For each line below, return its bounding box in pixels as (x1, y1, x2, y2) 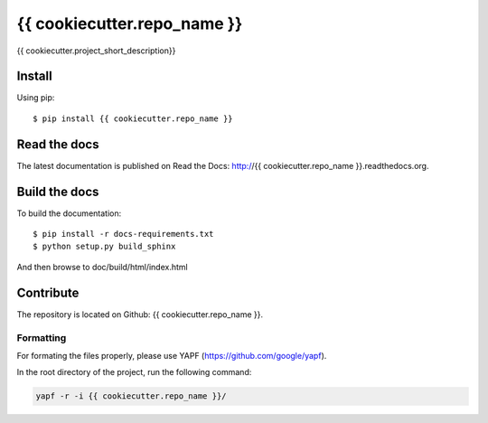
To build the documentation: (16, 208, 122, 219)
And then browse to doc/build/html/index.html (16, 261, 189, 272)
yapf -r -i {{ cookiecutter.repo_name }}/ (35, 391, 227, 401)
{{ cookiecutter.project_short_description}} (16, 45, 176, 56)
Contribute (16, 285, 80, 300)
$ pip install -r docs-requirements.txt (33, 229, 214, 240)
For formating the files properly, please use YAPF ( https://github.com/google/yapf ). (16, 350, 327, 361)
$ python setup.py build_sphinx (33, 241, 176, 252)
